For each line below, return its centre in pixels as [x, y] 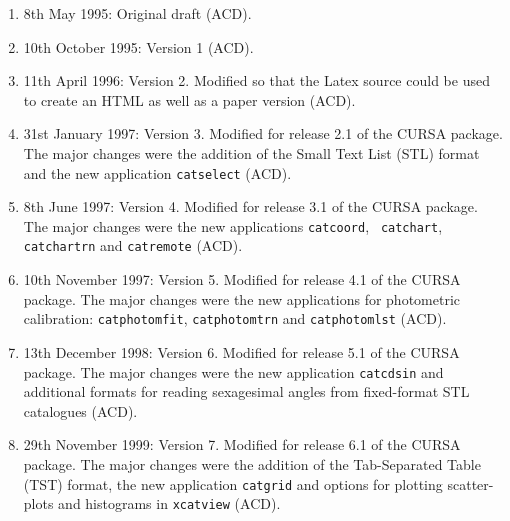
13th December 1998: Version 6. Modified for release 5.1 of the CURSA [241, 351]
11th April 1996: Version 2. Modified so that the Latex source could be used [256, 80]
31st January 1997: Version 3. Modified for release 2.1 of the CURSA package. [263, 133]
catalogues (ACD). [80, 410]
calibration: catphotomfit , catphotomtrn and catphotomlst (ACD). [235, 318]
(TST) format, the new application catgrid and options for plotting [233, 483]
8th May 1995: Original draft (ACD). [137, 13]
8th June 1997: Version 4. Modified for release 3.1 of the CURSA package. [250, 206]
